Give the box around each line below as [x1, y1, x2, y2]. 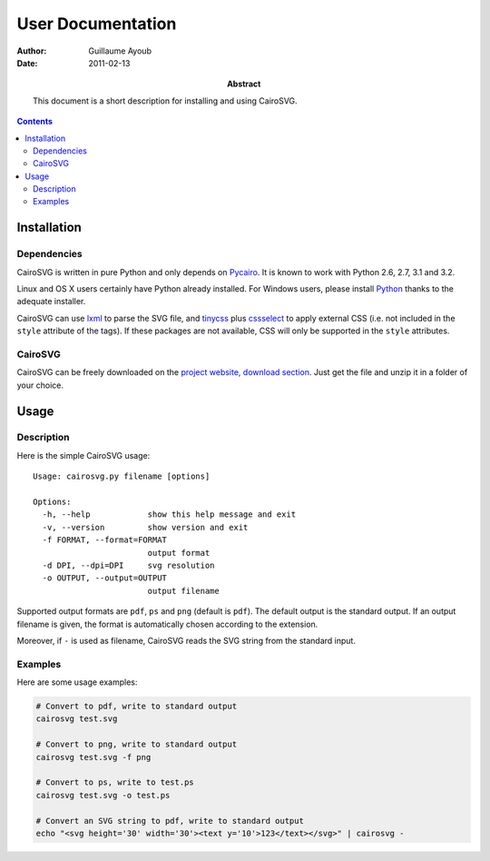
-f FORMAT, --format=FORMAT [42, 535, 168, 545]
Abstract [227, 78, 261, 90]
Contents [16, 116, 54, 127]
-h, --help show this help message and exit [42, 510, 297, 520]
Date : [16, 57, 38, 68]
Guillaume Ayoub [88, 45, 152, 56]
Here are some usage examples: [16, 677, 138, 688]
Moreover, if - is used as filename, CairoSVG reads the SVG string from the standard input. [16, 635, 356, 646]
